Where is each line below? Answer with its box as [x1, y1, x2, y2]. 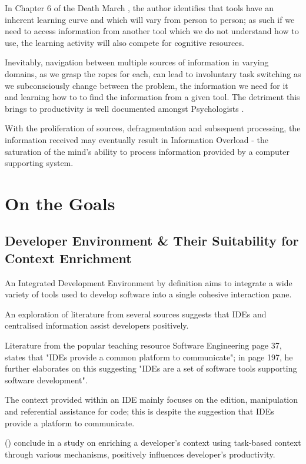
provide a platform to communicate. [5, 416, 135, 429]
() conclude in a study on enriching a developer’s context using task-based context [5, 436, 301, 449]
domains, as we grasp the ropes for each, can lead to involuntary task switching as [5, 67, 301, 79]
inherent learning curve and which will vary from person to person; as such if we [5, 13, 295, 25]
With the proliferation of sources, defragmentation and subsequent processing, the [5, 122, 301, 134]
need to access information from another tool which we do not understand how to [5, 25, 299, 37]
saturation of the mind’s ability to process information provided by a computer [5, 145, 290, 157]
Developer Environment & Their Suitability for [5, 231, 299, 250]
